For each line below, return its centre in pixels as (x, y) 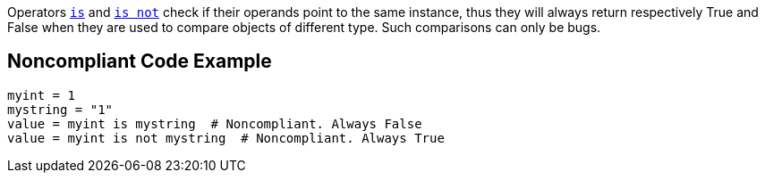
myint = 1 (41, 95)
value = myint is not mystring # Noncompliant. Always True (226, 138)
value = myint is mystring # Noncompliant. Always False (215, 123)
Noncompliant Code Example (140, 61)
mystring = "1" (60, 109)
